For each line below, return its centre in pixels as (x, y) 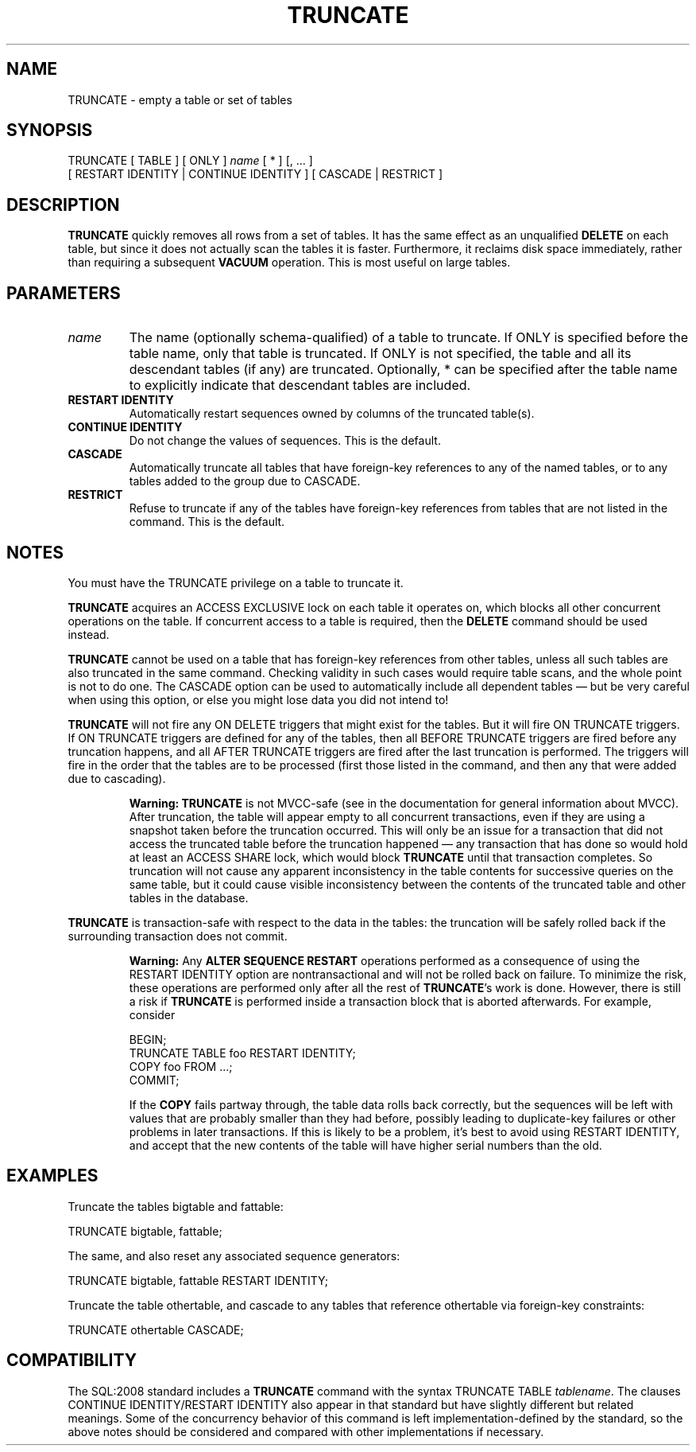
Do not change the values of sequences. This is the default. (285, 441)
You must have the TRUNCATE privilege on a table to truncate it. (236, 582)
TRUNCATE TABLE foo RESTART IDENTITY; (242, 1053)
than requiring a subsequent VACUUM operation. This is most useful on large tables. (289, 263)
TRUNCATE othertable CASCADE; (156, 1329)
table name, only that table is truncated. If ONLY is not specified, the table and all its (380, 354)
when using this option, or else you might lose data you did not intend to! (258, 699)
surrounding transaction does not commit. (178, 936)
